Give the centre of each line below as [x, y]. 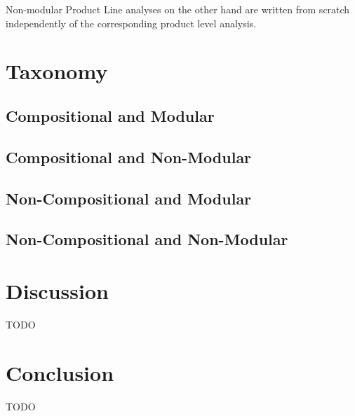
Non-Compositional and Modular [129, 198]
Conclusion [60, 372]
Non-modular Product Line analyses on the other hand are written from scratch [178, 9]
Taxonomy [57, 71]
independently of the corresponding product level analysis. [131, 23]
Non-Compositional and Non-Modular [147, 239]
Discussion [57, 290]
